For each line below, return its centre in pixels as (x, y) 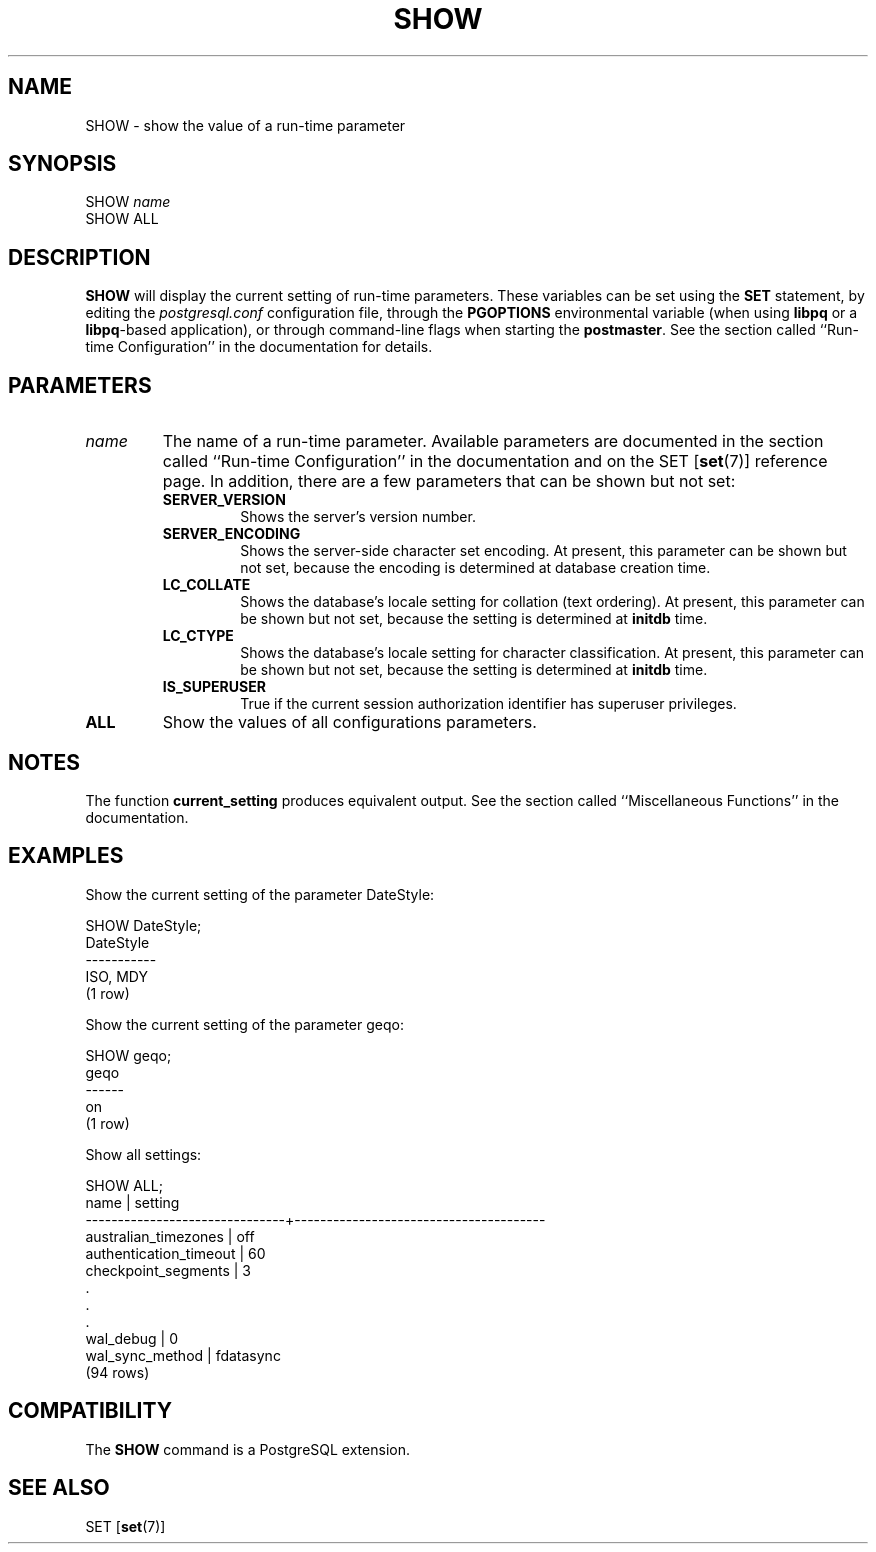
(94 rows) (117, 1372)
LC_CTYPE (198, 636)
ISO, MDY (116, 976)
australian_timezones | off (170, 1236)
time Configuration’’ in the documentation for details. (259, 347)
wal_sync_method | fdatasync (183, 1355)
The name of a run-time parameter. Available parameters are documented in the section (493, 441)
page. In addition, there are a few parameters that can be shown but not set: (449, 481)
